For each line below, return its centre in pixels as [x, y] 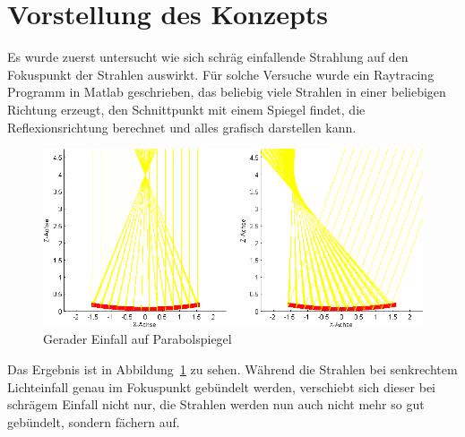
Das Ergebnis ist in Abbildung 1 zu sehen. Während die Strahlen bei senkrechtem [232, 369]
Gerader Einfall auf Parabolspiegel [138, 339]
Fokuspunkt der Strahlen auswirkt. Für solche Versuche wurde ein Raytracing [221, 74]
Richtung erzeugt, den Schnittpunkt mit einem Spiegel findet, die [186, 109]
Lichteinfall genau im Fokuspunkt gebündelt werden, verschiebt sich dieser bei [222, 386]
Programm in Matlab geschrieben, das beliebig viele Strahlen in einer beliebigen [227, 92]
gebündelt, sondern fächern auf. [94, 421]
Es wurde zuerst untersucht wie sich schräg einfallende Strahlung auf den [208, 57]
